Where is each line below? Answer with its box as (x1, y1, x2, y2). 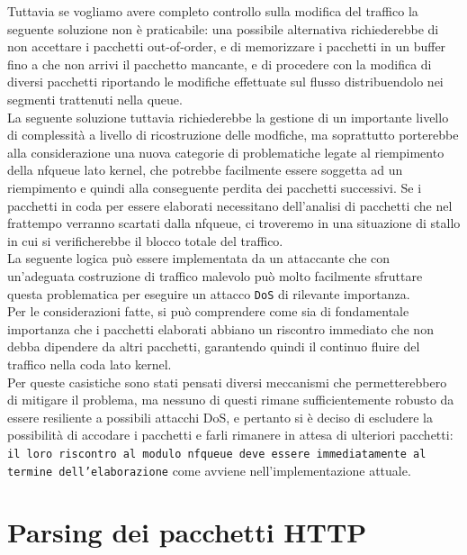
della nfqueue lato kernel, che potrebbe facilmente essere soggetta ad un (7, 160, 403, 179)
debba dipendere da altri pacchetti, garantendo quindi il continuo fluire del (7, 337, 420, 356)
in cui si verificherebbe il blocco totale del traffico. (7, 231, 283, 250)
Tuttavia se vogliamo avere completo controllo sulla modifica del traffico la (7, 2, 418, 20)
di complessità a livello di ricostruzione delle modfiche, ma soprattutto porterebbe (7, 125, 459, 144)
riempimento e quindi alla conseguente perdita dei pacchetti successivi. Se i (7, 177, 422, 196)
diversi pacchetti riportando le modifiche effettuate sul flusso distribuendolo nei (7, 72, 444, 91)
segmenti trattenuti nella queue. (7, 89, 183, 108)
